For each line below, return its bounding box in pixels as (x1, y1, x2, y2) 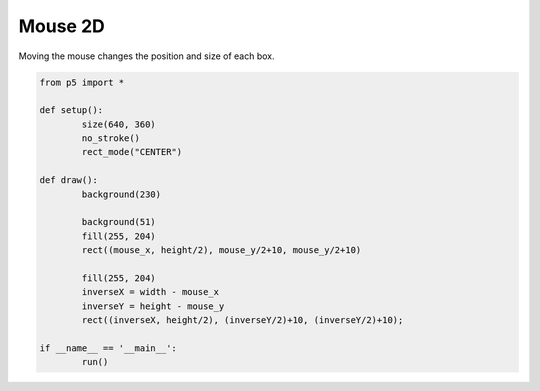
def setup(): (39, 105, 104, 116)
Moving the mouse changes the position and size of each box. (18, 50, 275, 62)
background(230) (81, 188, 162, 200)
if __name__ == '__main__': (39, 342, 177, 354)
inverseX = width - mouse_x (81, 286, 220, 298)
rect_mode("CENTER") (81, 146, 183, 158)
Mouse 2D (18, 15, 105, 37)
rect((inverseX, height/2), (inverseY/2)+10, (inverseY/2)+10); (81, 315, 404, 326)
